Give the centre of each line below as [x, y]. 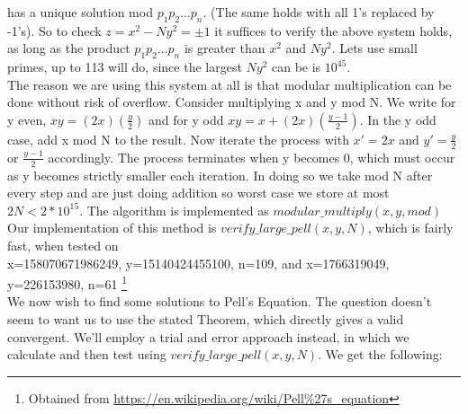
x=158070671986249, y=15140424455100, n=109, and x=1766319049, [198, 263]
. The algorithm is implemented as [174, 210]
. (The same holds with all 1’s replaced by [319, 12]
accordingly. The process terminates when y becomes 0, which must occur [252, 157]
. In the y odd [398, 119]
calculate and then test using [87, 354]
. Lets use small [374, 48]
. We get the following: [380, 354]
